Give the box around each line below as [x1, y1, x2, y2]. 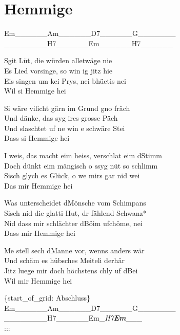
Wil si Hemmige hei [4, 85, 66, 96]
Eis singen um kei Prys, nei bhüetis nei [4, 75, 126, 86]
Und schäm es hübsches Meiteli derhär [4, 255, 125, 266]
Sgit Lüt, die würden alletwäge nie [4, 55, 112, 66]
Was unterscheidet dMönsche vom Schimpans [4, 197, 146, 208]
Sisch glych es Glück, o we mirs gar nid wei [4, 170, 140, 181]
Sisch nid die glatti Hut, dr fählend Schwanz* [4, 208, 147, 218]
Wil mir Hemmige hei [4, 275, 72, 286]
